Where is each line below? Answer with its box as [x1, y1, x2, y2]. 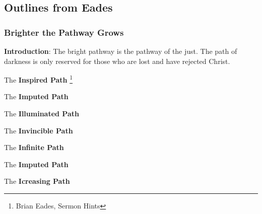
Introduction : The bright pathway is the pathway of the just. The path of [4, 46, 237, 56]
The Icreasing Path [4, 176, 70, 186]
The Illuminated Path [4, 108, 79, 119]
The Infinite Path [4, 142, 64, 153]
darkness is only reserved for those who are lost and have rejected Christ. [4, 55, 230, 66]
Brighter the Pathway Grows [4, 26, 124, 38]
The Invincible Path [4, 125, 73, 135]
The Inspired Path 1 [4, 73, 73, 85]
